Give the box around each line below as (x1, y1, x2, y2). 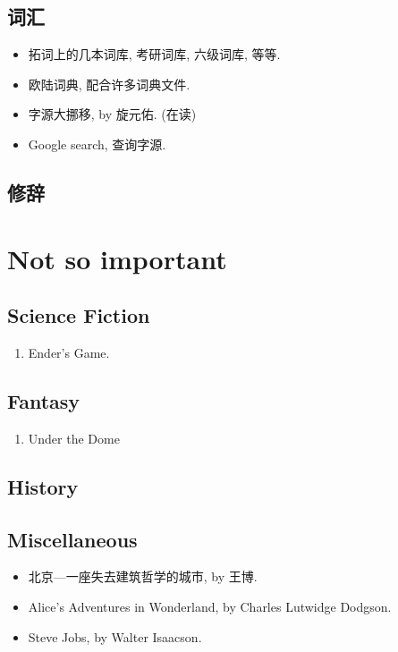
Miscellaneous (7, 525, 138, 553)
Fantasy (7, 386, 80, 414)
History (7, 472, 79, 500)
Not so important (7, 240, 227, 276)
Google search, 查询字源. (28, 134, 166, 153)
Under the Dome (28, 428, 120, 447)
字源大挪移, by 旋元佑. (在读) (28, 105, 197, 123)
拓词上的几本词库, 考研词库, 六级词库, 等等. (28, 45, 281, 64)
